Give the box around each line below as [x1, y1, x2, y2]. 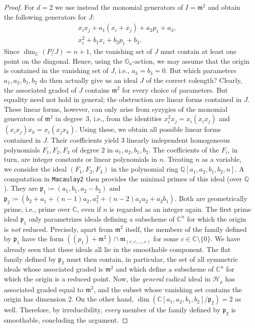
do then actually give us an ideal [39, 75, 138, 85]
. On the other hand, [71, 294, 134, 304]
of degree [72, 144, 99, 154]
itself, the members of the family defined [125, 224, 247, 234]
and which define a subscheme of [115, 264, 214, 274]
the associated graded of [4, 84, 76, 95]
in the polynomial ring [111, 164, 178, 174]
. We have [210, 233, 240, 244]
